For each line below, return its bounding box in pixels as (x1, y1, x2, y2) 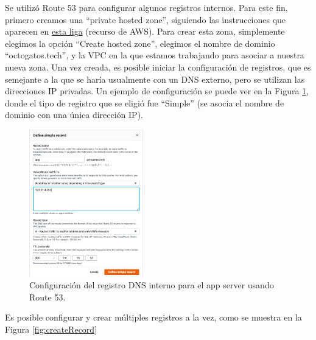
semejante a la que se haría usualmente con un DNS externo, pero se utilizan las (5, 72, 305, 85)
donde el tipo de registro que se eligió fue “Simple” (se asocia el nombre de (5, 96, 284, 109)
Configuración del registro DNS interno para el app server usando (29, 279, 274, 291)
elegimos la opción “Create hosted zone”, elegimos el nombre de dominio (5, 36, 275, 49)
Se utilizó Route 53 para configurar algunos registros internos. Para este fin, (5, 1, 288, 13)
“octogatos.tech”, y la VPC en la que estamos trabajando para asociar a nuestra (5, 49, 304, 61)
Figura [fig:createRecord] (5, 323, 97, 336)
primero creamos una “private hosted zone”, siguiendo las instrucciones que (5, 13, 286, 26)
